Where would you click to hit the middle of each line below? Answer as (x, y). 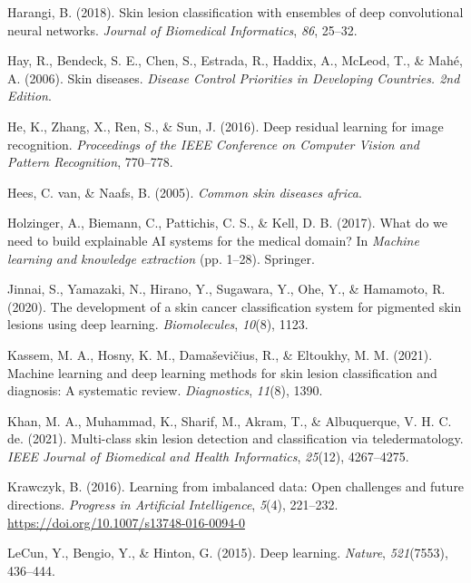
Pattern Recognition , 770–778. (90, 162)
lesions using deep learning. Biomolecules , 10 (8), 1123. (158, 324)
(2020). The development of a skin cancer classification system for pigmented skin (235, 306)
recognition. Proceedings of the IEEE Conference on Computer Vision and (213, 144)
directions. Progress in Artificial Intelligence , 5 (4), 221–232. (173, 505)
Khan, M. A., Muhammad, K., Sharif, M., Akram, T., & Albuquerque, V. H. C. (230, 420)
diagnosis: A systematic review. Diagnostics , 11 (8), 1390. (165, 390)
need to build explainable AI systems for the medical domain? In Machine (213, 240)
